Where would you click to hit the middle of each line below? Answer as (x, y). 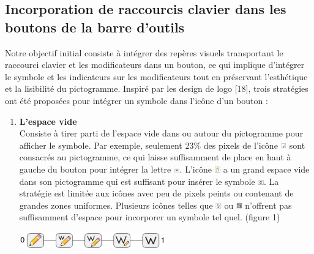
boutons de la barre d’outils (95, 27)
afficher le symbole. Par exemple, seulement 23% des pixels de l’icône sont (162, 145)
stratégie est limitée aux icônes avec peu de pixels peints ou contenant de (156, 193)
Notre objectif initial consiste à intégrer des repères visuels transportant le (144, 52)
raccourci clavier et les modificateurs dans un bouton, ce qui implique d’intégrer (155, 65)
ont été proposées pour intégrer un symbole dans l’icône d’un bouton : (136, 100)
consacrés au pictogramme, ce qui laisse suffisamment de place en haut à (155, 157)
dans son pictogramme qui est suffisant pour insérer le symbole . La (149, 181)
